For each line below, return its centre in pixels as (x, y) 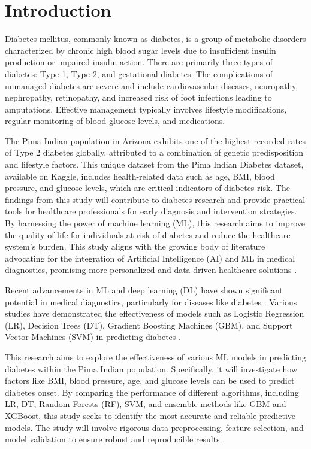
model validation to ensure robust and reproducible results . (115, 439)
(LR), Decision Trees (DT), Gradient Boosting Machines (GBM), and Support (149, 325)
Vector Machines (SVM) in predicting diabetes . (93, 337)
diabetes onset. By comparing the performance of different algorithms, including (152, 392)
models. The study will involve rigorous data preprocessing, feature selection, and (154, 427)
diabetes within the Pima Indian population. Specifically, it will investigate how (151, 368)
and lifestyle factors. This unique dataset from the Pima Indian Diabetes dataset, (154, 164)
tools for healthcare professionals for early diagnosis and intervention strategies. (151, 211)
